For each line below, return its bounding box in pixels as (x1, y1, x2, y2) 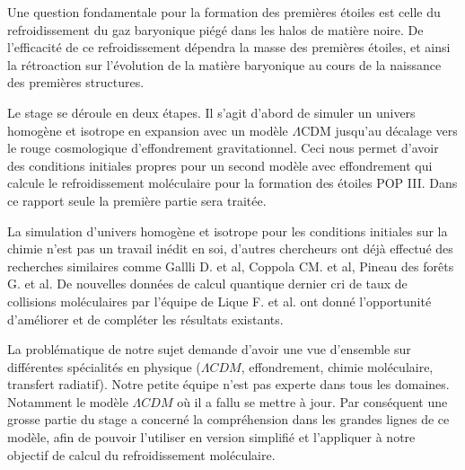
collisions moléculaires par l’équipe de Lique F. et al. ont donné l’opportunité (7, 291, 432, 310)
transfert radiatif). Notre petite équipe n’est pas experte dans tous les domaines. (7, 375, 450, 394)
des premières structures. (7, 73, 145, 92)
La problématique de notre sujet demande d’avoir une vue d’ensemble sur (7, 340, 411, 359)
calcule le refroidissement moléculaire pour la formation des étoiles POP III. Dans (7, 173, 458, 192)
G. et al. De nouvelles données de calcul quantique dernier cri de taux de (7, 274, 408, 293)
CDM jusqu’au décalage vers (301, 120, 458, 139)
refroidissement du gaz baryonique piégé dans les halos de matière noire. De (7, 20, 424, 39)
